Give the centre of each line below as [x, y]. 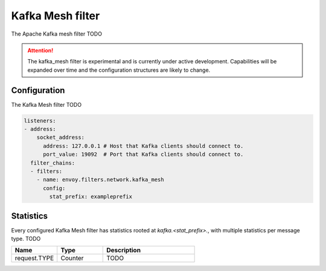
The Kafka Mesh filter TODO [46, 104]
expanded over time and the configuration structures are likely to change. [119, 70]
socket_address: [60, 138]
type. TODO [26, 239]
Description [124, 250]
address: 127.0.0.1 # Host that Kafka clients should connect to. [143, 146]
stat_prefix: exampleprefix [91, 197]
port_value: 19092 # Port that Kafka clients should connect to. [143, 155]
